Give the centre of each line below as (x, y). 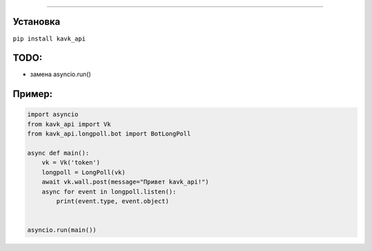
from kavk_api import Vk (69, 124)
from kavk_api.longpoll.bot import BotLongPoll (109, 134)
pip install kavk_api (49, 39)
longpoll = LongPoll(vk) (84, 172)
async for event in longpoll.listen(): (109, 192)
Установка (37, 22)
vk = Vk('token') (71, 163)
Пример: (33, 94)
